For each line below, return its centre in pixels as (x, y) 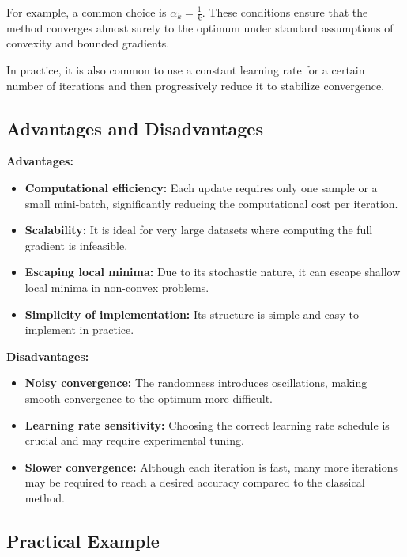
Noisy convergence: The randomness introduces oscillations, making (196, 383)
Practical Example (83, 540)
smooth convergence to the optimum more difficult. (149, 398)
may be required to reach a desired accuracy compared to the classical (195, 482)
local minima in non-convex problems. (117, 287)
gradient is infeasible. (76, 245)
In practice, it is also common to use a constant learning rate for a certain (186, 70)
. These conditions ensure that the (285, 12)
